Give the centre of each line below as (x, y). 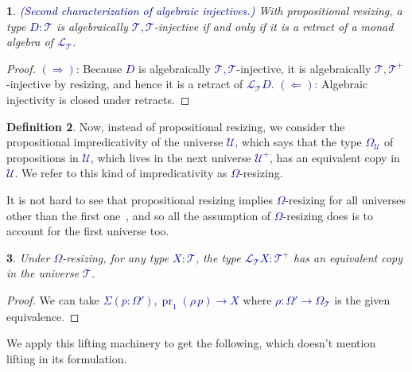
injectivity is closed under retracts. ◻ (98, 99)
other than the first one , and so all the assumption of (139, 215)
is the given (362, 299)
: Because (99, 68)
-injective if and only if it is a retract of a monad (274, 26)
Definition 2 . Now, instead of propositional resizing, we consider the (176, 126)
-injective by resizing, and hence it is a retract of (125, 84)
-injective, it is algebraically (304, 68)
